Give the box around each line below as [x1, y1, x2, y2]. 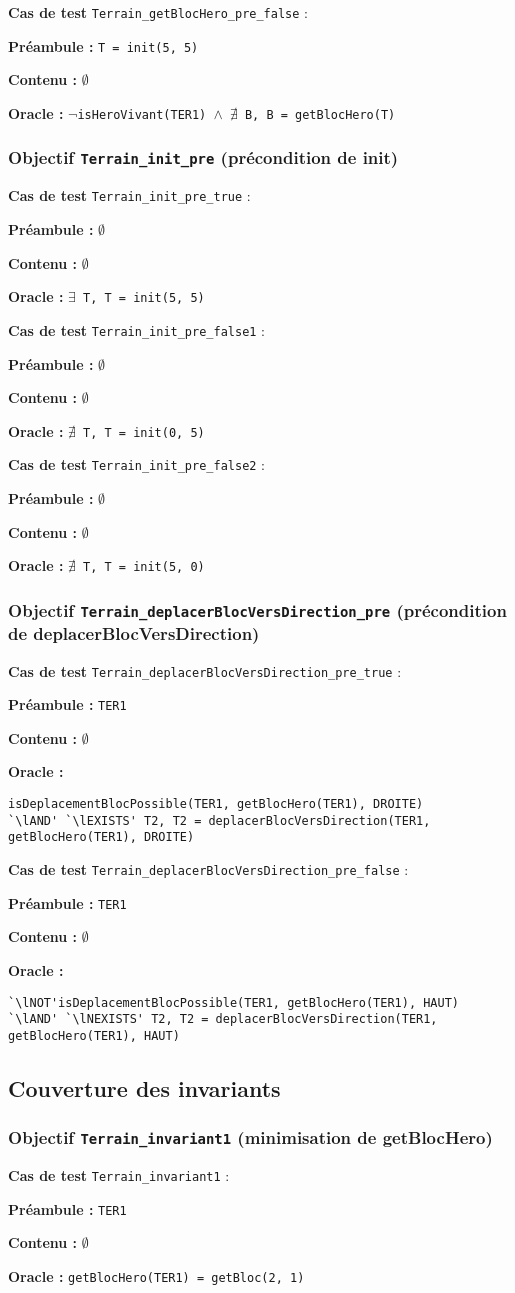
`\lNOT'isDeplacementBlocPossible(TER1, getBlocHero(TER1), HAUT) [8, 995, 460, 1010]
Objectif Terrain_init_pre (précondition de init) [8, 145, 399, 170]
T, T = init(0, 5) [83, 425, 205, 440]
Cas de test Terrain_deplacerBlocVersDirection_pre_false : [8, 859, 409, 880]
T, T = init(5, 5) [83, 291, 205, 306]
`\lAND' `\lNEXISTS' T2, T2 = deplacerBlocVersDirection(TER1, [8, 1012, 438, 1027]
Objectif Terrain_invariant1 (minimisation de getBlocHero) [8, 1125, 493, 1150]
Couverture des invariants [8, 1072, 281, 1103]
